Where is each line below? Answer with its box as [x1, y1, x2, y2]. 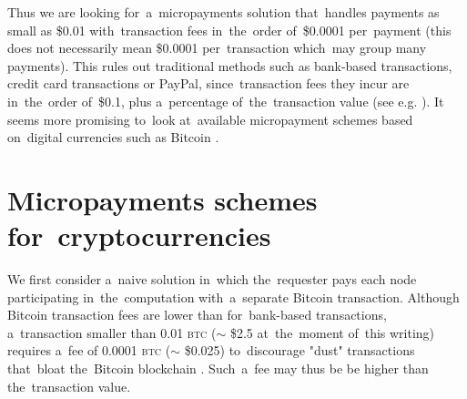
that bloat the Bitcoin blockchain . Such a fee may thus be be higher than [7, 359, 429, 378]
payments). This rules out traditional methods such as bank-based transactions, [7, 56, 452, 75]
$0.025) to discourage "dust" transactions [184, 341, 415, 360]
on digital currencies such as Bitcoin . [7, 128, 219, 147]
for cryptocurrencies [7, 217, 271, 254]
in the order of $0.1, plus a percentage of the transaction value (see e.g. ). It [7, 91, 444, 110]
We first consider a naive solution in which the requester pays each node [7, 270, 417, 289]
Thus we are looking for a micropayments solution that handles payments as [7, 3, 440, 21]
